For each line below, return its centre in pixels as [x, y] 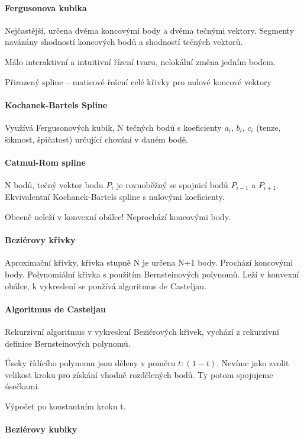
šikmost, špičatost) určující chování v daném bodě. [96, 139]
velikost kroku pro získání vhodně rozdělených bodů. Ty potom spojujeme [139, 374]
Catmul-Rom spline [45, 162]
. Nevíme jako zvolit [253, 363]
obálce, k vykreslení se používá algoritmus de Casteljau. [106, 285]
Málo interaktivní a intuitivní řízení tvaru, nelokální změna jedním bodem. [140, 61]
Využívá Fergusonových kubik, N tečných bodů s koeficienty [113, 127]
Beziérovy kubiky [41, 429]
